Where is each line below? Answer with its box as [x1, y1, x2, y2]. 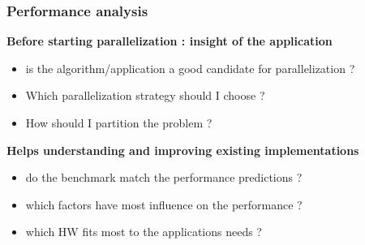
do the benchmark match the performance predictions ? [25, 169, 303, 186]
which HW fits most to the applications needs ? [25, 223, 262, 240]
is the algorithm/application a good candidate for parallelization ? [25, 59, 355, 76]
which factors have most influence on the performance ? [25, 196, 303, 213]
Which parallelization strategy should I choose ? [25, 87, 265, 104]
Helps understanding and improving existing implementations [6, 141, 359, 158]
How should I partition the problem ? [25, 114, 213, 131]
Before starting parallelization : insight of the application [6, 32, 333, 49]
